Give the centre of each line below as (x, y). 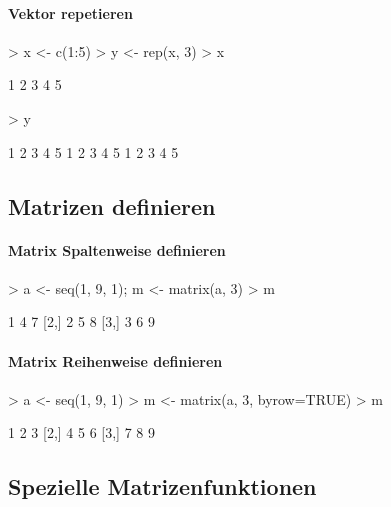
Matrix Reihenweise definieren (115, 360)
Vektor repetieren (70, 12)
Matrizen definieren (112, 205)
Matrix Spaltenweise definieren (117, 249)
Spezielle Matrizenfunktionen (162, 486)
